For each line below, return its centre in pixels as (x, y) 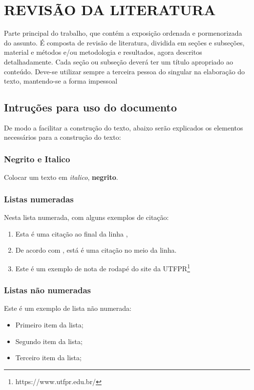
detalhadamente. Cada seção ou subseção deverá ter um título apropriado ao (118, 61)
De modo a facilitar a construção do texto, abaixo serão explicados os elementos (124, 127)
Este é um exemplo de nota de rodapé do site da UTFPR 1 (103, 267)
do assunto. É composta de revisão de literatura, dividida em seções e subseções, (124, 42)
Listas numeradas (39, 199)
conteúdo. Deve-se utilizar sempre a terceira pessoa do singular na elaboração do (125, 71)
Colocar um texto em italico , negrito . (61, 177)
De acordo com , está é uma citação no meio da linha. (96, 250)
